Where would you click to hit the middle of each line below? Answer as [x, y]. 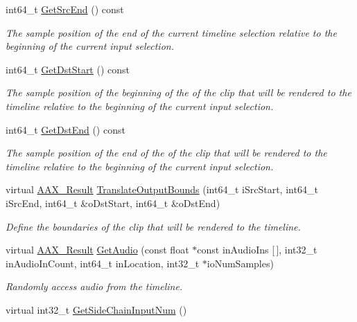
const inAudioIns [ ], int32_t [257, 250]
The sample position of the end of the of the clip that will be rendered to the [166, 153]
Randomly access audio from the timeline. [94, 286]
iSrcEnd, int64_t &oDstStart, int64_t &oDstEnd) [113, 203]
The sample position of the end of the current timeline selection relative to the [171, 32]
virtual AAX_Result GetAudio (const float [97, 250]
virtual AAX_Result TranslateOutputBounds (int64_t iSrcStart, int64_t [162, 189]
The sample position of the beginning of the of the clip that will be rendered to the [178, 92]
